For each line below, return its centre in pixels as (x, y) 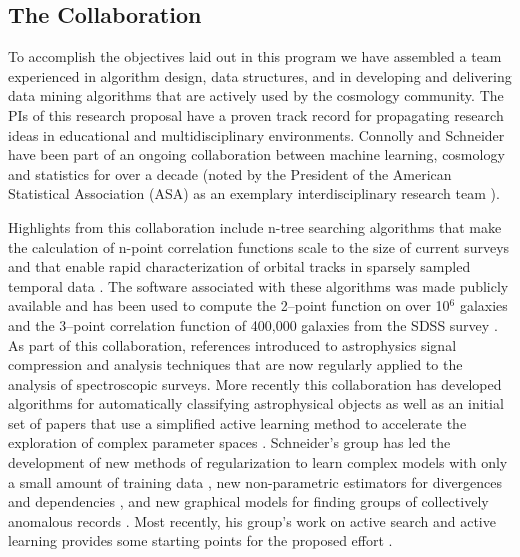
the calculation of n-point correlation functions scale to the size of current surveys (259, 246)
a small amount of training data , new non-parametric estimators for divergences (255, 481)
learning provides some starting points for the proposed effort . (200, 540)
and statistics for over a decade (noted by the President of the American (230, 173)
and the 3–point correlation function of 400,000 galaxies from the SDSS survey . (253, 324)
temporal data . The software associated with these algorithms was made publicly (258, 285)
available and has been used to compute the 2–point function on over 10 (229, 305)
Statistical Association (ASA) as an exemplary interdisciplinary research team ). (254, 193)
